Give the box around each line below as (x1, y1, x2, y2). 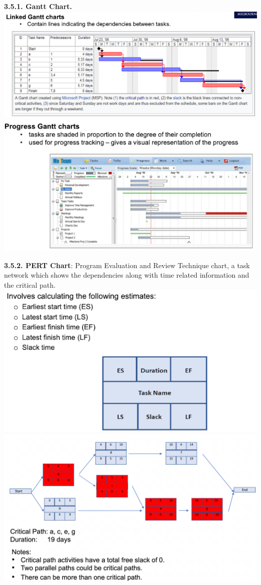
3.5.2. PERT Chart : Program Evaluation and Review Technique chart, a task (4, 260, 250, 270)
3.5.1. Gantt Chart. (4, 1, 72, 11)
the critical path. (4, 280, 56, 290)
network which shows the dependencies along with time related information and (4, 270, 249, 280)
